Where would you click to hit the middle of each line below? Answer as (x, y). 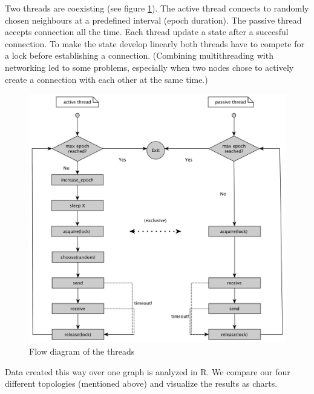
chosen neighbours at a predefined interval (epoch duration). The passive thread (153, 20)
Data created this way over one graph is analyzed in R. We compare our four (148, 371)
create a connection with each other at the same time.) (106, 79)
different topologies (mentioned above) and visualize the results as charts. (141, 383)
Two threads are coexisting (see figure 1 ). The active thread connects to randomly (157, 8)
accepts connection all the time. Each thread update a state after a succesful (147, 32)
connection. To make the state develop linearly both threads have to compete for (155, 43)
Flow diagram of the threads (82, 351)
